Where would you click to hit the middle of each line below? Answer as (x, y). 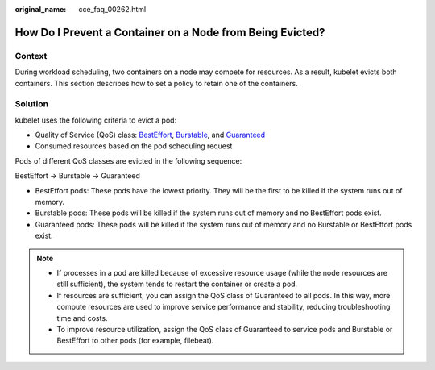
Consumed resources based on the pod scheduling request (134, 146)
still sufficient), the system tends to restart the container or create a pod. (177, 284)
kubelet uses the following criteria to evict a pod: (96, 120)
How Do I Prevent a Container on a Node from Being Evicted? (170, 32)
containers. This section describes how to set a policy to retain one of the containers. (156, 83)
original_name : (41, 9)
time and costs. (82, 318)
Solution (32, 104)
